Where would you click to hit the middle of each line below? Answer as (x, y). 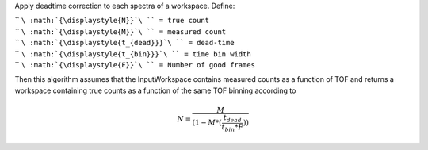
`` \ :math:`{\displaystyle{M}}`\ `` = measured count (120, 31)
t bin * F (233, 128)
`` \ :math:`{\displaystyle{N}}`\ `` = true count (112, 21)
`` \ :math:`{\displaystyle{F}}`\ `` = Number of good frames (135, 64)
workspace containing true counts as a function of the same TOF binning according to (155, 90)
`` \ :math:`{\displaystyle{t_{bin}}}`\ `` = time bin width (133, 54)
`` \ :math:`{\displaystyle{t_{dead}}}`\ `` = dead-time (124, 43)
